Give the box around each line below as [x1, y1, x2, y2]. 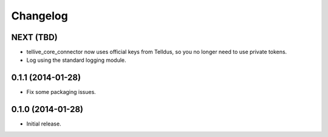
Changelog [11, 9, 68, 22]
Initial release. [26, 120, 61, 127]
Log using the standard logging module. [26, 56, 127, 64]
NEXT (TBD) [11, 32, 58, 42]
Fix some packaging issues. [26, 89, 97, 96]
